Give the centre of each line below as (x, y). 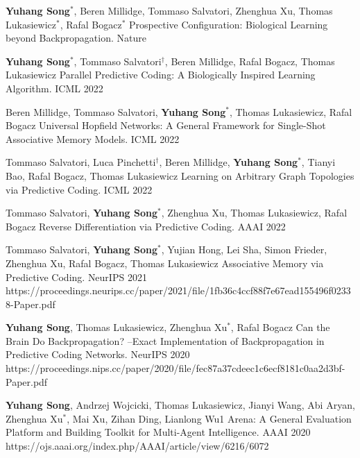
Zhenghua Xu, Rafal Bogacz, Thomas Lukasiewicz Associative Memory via (165, 263)
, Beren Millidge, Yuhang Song (229, 162)
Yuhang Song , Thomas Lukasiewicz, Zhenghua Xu (117, 327)
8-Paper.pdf (31, 304)
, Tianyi (318, 162)
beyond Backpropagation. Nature (76, 38)
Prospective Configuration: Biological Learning (229, 24)
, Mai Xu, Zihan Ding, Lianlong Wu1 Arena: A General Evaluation (209, 418)
